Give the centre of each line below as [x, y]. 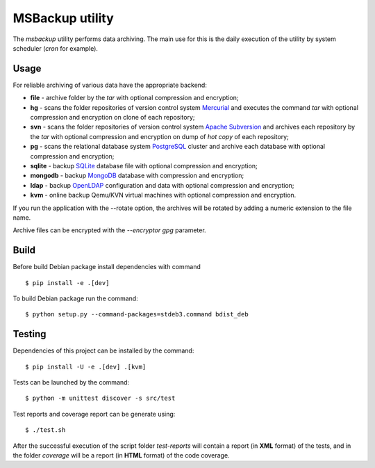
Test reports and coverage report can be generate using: [94, 414]
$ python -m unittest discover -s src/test [100, 398]
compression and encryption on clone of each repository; [112, 118]
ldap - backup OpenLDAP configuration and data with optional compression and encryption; [162, 185]
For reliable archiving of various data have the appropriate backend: [110, 85]
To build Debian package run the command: [75, 298]
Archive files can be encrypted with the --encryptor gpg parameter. [109, 230]
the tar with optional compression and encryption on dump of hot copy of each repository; [160, 136]
